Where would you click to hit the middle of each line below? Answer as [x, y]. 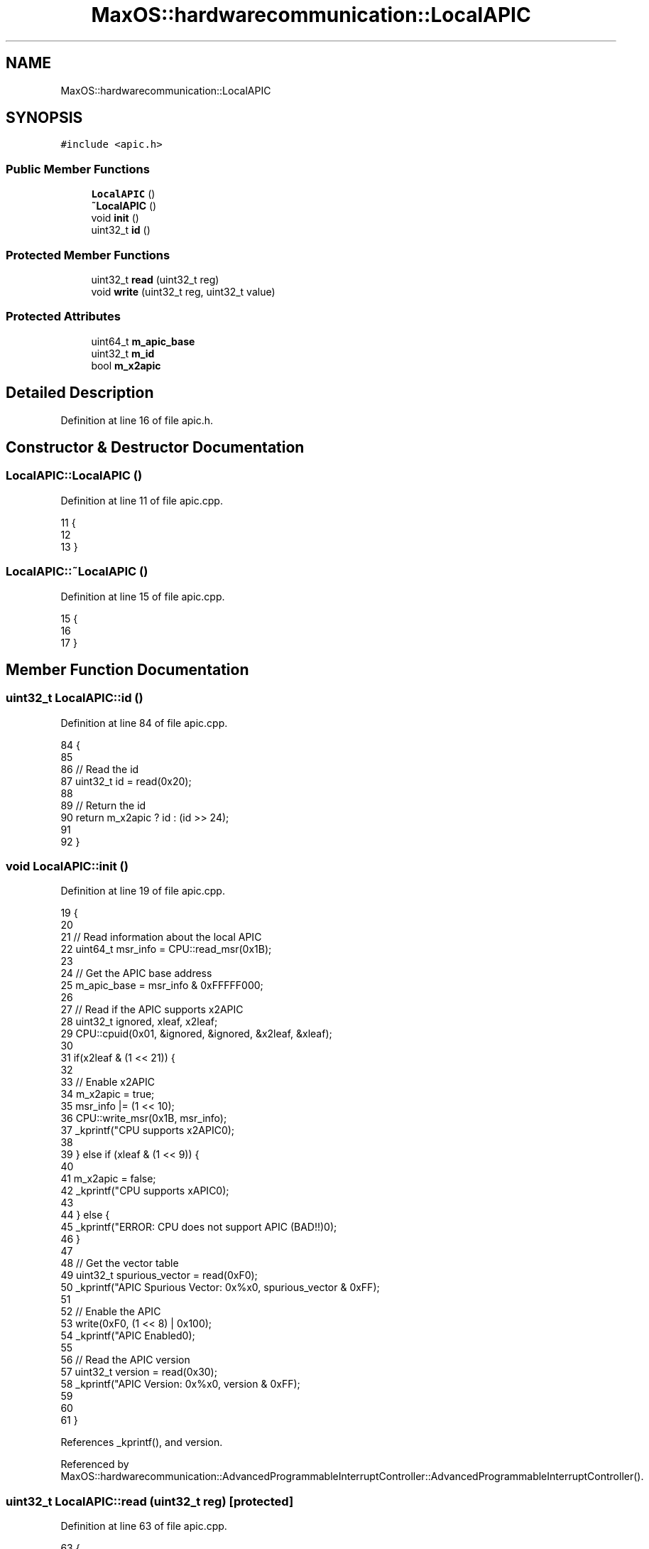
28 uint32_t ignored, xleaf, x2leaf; [139, 1022]
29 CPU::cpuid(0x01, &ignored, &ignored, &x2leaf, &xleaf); [196, 1034]
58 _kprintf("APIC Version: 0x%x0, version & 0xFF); [180, 1384]
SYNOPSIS [44, 118]
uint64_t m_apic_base [143, 341]
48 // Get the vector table [120, 1263]
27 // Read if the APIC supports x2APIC [152, 1010]
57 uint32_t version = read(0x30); [139, 1372]
